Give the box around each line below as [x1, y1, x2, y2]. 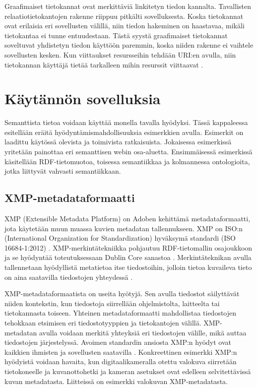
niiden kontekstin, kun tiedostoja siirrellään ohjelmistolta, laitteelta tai [4, 298, 220, 308]
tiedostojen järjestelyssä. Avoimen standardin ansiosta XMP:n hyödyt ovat [4, 337, 232, 347]
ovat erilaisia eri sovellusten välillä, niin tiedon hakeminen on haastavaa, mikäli [4, 20, 245, 31]
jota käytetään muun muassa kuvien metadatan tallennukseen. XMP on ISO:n [4, 223, 243, 233]
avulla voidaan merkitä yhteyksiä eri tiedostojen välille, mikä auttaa [39, 327, 247, 337]
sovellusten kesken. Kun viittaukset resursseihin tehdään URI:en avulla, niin [4, 49, 236, 60]
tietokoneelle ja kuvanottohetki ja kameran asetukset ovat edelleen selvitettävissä [4, 366, 251, 376]
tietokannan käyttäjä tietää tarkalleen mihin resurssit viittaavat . [4, 59, 203, 69]
